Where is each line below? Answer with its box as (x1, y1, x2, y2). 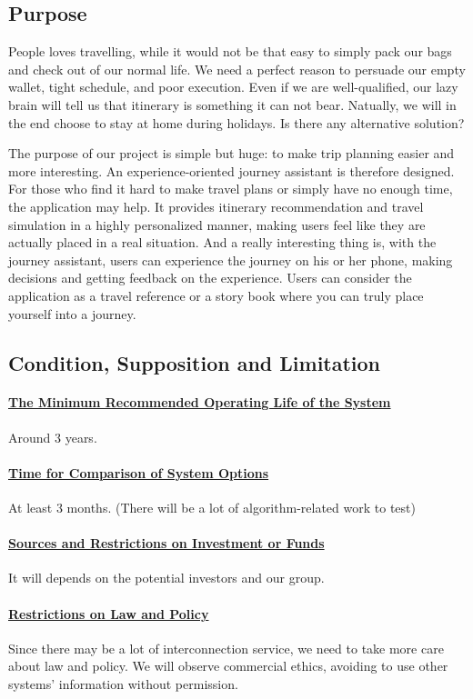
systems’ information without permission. (8, 674, 238, 694)
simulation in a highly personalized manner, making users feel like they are (8, 215, 426, 234)
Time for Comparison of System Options (8, 463, 269, 482)
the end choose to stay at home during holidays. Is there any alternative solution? (8, 113, 465, 132)
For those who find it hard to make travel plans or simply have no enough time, (8, 179, 453, 198)
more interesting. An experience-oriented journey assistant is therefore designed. (8, 161, 455, 180)
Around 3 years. (8, 427, 97, 446)
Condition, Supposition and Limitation (8, 348, 381, 376)
